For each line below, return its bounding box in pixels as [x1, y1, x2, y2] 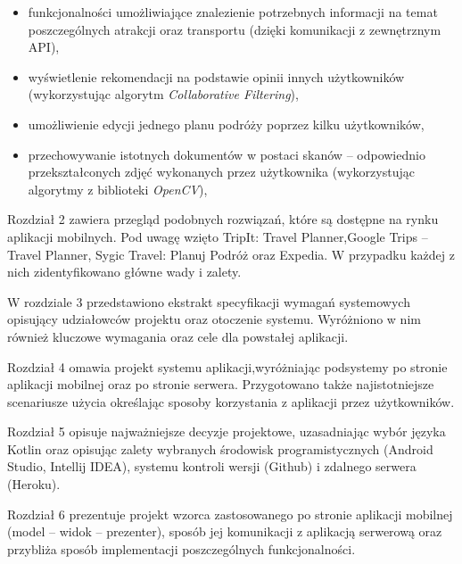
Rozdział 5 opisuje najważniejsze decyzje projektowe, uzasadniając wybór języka [7, 422, 446, 441]
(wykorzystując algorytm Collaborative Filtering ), [28, 85, 299, 104]
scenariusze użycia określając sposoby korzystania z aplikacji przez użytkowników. [7, 392, 455, 411]
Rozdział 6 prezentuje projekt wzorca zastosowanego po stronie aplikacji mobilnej [7, 504, 453, 523]
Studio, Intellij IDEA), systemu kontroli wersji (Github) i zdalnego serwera [7, 457, 417, 476]
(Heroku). [7, 475, 61, 493]
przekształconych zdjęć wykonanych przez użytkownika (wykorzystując [28, 162, 415, 181]
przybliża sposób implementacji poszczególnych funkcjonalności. [7, 539, 356, 558]
